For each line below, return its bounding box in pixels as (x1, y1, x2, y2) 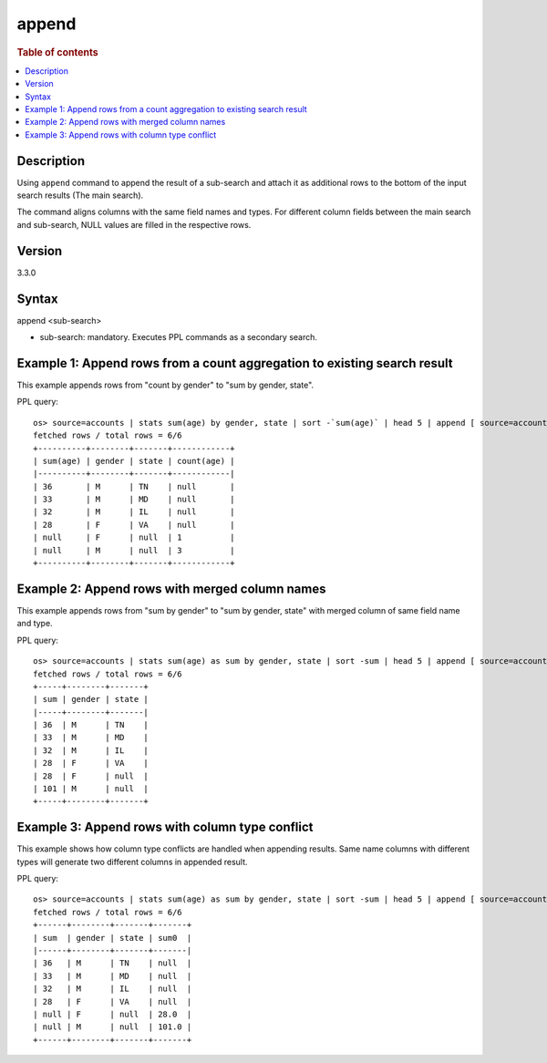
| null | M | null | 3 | (33, 545, 236, 555)
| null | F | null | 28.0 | (33, 1009, 192, 1019)
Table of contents (16, 46, 99, 58)
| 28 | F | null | (33, 770, 150, 781)
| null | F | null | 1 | (33, 532, 236, 542)
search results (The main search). (16, 190, 144, 201)
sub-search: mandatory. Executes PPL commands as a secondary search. (39, 332, 318, 343)
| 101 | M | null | (33, 784, 150, 794)
